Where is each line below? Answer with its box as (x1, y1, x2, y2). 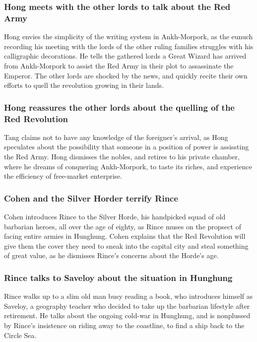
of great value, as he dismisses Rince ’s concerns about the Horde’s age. (4, 250, 219, 261)
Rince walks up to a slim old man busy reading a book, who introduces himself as (4, 291, 253, 301)
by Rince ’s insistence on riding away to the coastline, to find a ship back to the (4, 320, 245, 330)
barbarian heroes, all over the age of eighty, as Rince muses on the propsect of (4, 221, 241, 231)
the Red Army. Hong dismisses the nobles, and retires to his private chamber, (4, 151, 240, 162)
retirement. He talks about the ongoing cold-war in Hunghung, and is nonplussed (4, 310, 251, 321)
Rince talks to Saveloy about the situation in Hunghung (4, 271, 233, 283)
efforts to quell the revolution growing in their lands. (4, 80, 164, 90)
